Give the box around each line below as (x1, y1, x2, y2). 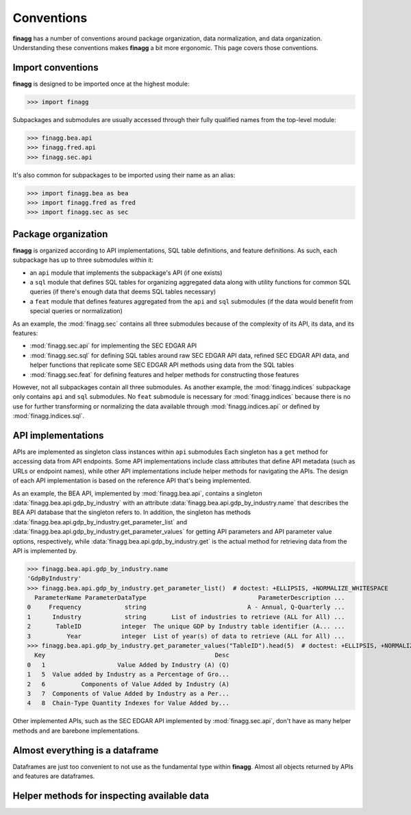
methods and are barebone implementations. (12, 727, 140, 735)
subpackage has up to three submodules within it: (12, 256, 154, 264)
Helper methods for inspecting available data (12, 790, 209, 801)
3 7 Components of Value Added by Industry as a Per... (27, 690, 229, 697)
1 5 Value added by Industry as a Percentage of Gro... (27, 670, 229, 679)
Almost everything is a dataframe (12, 744, 159, 756)
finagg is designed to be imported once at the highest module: (12, 80, 190, 88)
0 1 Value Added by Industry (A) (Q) (27, 661, 229, 668)
